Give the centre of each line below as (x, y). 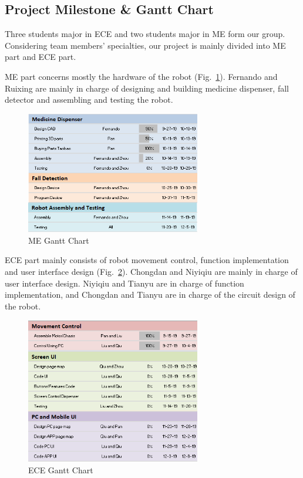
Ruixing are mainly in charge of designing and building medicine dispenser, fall (147, 88)
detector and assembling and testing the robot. (89, 100)
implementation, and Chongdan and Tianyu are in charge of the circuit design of (150, 294)
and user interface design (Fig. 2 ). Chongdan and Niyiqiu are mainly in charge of (151, 272)
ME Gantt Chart (59, 240)
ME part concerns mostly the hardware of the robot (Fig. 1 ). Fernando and (141, 76)
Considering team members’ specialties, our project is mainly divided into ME (145, 45)
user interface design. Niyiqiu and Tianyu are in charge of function (124, 283)
